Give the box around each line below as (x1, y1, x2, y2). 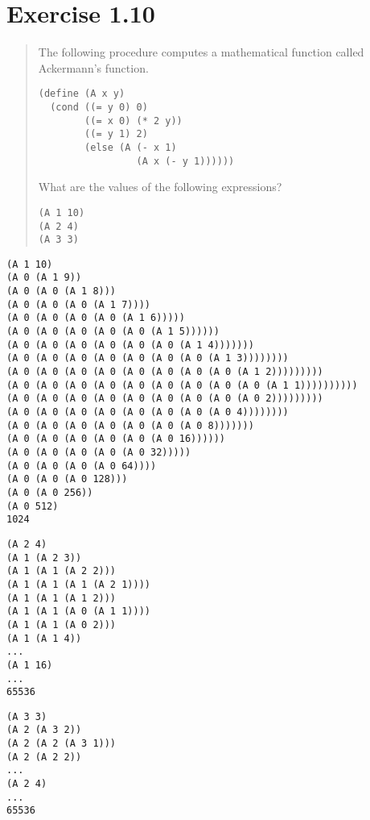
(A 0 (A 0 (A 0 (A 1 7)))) (6, 298, 150, 310)
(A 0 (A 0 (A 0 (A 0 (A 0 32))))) (6, 447, 191, 458)
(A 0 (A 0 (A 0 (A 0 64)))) (6, 460, 157, 472)
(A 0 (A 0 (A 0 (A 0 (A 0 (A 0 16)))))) (6, 433, 226, 445)
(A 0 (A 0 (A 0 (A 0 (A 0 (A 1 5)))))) (6, 326, 220, 338)
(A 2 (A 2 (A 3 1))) (6, 738, 117, 750)
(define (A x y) (38, 88, 125, 100)
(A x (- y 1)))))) (136, 155, 235, 167)
